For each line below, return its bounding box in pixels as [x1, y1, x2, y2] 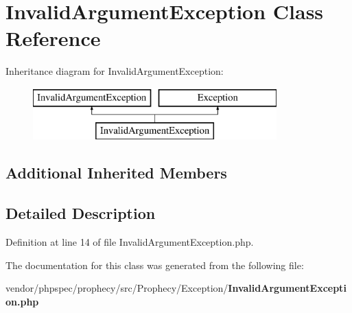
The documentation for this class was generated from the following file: [5, 257, 304, 272]
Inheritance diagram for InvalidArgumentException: [5, 64, 224, 78]
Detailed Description [5, 202, 156, 224]
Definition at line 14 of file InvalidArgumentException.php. [5, 235, 254, 249]
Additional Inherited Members [5, 162, 227, 183]
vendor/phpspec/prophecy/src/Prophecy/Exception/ [5, 281, 228, 295]
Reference [5, 24, 101, 52]
